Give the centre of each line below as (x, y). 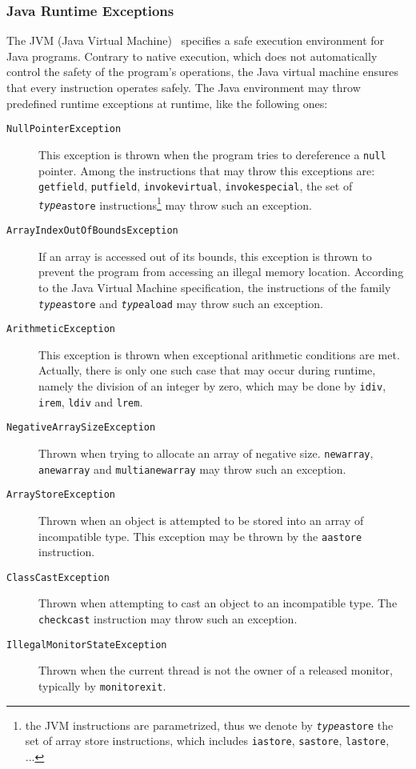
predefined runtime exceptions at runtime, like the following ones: (167, 103)
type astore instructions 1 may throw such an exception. (175, 203)
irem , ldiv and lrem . (91, 401)
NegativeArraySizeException (81, 428)
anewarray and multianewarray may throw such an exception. (192, 469)
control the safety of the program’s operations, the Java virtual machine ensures (203, 72)
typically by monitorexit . (102, 685)
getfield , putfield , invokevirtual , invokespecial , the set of (196, 186)
